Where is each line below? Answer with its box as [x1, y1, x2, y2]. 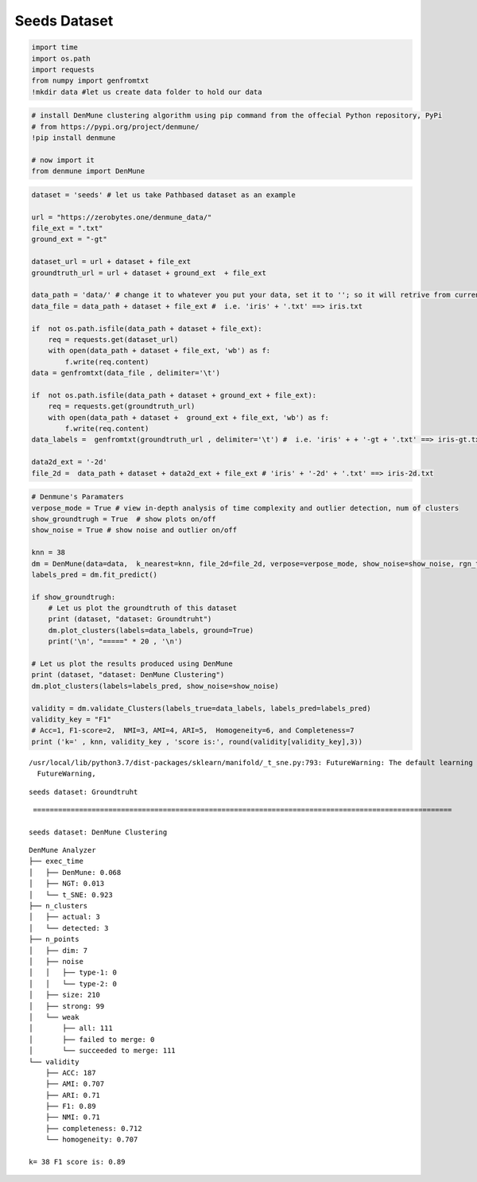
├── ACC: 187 [45, 1068, 96, 1077]
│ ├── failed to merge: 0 [29, 1035, 155, 1044]
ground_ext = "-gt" [31, 235, 107, 244]
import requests [31, 64, 95, 74]
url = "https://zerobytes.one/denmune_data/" [31, 212, 212, 222]
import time [31, 43, 79, 52]
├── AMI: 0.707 [45, 1079, 105, 1089]
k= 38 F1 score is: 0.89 [29, 1157, 126, 1167]
